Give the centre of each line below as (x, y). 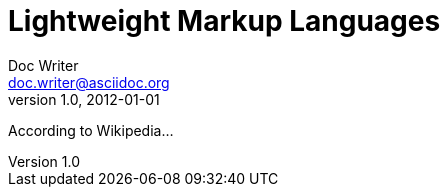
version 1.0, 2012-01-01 (84, 99)
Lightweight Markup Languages (224, 21)
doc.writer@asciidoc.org (89, 82)
